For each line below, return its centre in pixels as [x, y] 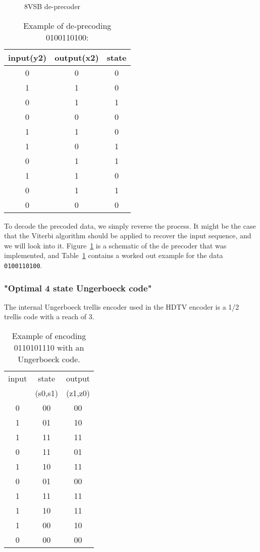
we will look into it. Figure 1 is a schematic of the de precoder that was [115, 245]
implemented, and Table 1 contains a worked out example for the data [114, 255]
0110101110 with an [49, 348]
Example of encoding [49, 336]
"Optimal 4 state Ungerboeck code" [78, 288]
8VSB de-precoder [53, 6]
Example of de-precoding [67, 25]
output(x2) [77, 57]
